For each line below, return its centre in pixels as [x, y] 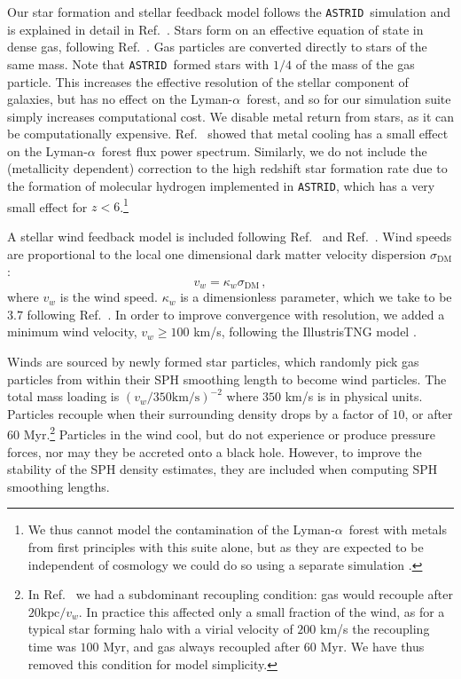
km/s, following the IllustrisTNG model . [305, 332]
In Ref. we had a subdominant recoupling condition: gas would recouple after [241, 594]
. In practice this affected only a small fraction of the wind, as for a [262, 611]
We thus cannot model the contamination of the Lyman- [181, 529]
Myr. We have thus [372, 646]
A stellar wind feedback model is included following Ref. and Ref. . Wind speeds [230, 236]
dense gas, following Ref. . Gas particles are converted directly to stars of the [217, 47]
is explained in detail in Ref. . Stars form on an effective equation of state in [215, 29]
